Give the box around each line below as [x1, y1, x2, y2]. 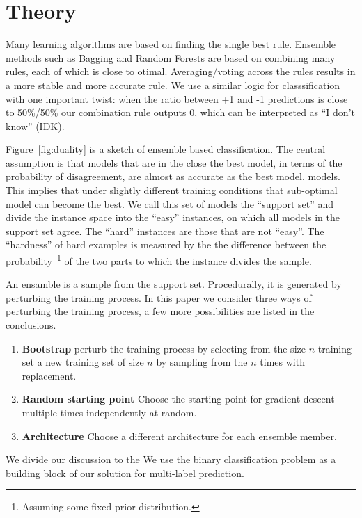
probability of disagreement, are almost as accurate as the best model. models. [6, 169, 340, 184]
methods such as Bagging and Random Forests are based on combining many [6, 50, 336, 65]
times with [260, 355, 305, 369]
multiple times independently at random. [22, 405, 197, 420]
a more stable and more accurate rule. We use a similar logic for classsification [6, 77, 340, 92]
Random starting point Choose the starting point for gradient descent [22, 391, 335, 406]
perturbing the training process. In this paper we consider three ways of [6, 290, 312, 305]
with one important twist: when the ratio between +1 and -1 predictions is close [6, 91, 348, 106]
